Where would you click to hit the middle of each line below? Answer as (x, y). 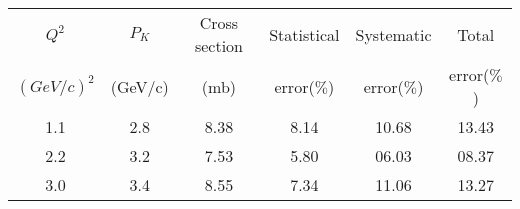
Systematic (393, 34)
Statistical (304, 34)
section (218, 45)
